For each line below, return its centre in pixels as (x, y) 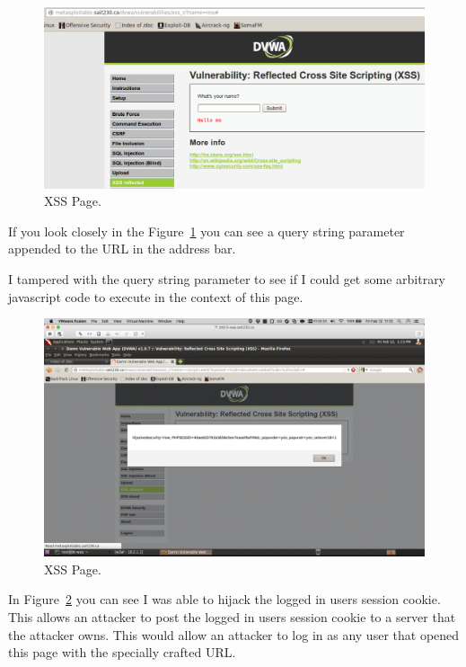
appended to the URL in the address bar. (122, 249)
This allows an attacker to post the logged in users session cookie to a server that (232, 616)
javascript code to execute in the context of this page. (156, 296)
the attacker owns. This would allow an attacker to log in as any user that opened (234, 634)
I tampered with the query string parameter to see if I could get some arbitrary (227, 279)
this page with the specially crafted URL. (122, 652)
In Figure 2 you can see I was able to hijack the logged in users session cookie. (224, 599)
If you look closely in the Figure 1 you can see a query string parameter (207, 231)
